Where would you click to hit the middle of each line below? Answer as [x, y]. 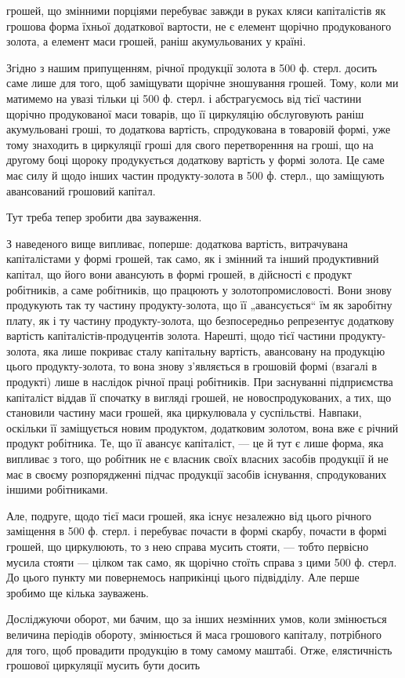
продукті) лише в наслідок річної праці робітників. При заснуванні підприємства [200, 382]
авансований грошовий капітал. [81, 190]
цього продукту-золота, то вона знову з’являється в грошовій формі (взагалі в [192, 366]
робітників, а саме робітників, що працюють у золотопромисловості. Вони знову [199, 289]
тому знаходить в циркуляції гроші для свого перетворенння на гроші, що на [190, 144]
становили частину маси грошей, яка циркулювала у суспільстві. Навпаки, [184, 412]
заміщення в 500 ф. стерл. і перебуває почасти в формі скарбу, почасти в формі [197, 531]
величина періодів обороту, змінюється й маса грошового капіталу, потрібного [194, 634]
